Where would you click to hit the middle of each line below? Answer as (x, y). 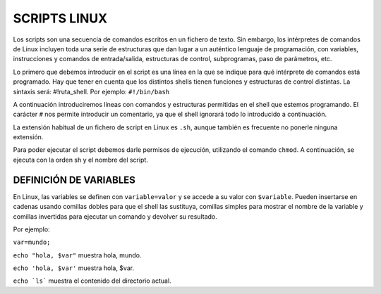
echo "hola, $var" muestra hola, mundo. (77, 255)
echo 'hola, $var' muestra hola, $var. (73, 268)
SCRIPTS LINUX (60, 18)
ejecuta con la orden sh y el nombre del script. (80, 160)
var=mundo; (32, 242)
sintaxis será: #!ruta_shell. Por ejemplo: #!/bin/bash (91, 91)
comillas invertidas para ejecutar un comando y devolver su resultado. (115, 216)
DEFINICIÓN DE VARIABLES (74, 180)
